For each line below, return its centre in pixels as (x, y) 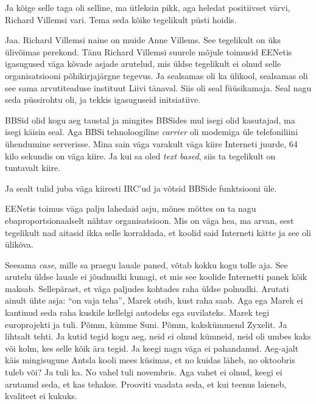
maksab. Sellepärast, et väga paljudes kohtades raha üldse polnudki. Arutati (147, 288)
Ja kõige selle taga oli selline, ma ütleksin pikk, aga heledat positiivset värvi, (148, 7)
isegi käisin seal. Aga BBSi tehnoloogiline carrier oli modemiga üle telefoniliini (152, 132)
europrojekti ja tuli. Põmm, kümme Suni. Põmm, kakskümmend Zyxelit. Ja (146, 324)
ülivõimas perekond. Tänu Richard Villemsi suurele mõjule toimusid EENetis (149, 51)
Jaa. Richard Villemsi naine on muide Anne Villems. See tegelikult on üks (143, 40)
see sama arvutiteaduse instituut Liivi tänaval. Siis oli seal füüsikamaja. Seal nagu (158, 87)
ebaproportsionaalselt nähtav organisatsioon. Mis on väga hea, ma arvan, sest (149, 220)
